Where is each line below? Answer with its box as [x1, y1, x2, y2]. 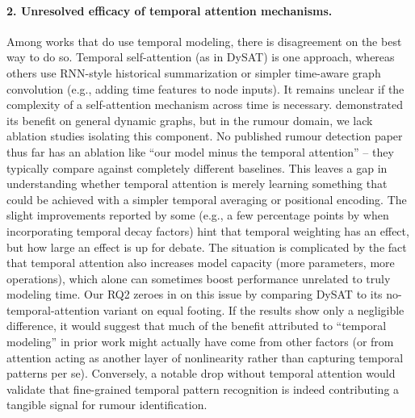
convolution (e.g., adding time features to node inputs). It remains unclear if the [6, 80, 405, 97]
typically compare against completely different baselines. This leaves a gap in [6, 159, 388, 176]
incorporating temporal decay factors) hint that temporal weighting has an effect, [6, 222, 409, 239]
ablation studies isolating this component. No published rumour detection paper [6, 127, 403, 144]
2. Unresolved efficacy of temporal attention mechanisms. [6, 2, 333, 19]
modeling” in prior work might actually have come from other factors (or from [6, 333, 394, 350]
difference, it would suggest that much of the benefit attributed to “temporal [6, 317, 387, 334]
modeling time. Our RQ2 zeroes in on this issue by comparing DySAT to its [6, 286, 383, 303]
